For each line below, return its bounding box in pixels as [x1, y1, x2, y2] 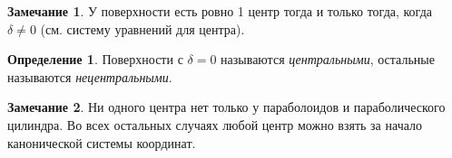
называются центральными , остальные [221, 50, 435, 69]
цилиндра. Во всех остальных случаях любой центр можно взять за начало [7, 115, 422, 134]
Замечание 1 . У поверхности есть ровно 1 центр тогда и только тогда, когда [7, 2, 433, 20]
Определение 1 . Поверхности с [7, 50, 183, 69]
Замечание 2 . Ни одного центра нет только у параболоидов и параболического [7, 98, 446, 116]
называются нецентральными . [7, 67, 172, 86]
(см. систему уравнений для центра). [40, 19, 245, 38]
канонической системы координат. [7, 133, 196, 152]
